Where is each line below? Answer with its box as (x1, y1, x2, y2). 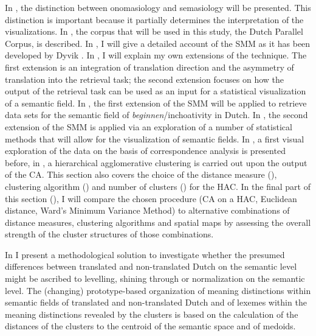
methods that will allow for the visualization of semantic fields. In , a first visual (5, 132, 304, 145)
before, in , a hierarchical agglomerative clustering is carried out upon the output (5, 156, 307, 169)
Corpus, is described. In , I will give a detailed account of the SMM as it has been (5, 37, 311, 49)
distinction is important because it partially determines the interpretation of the (5, 13, 304, 26)
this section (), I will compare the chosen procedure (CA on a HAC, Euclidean (5, 192, 297, 205)
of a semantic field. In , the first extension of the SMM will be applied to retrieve (5, 96, 307, 109)
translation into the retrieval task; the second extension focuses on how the (5, 72, 284, 85)
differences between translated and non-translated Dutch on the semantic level (5, 260, 297, 273)
